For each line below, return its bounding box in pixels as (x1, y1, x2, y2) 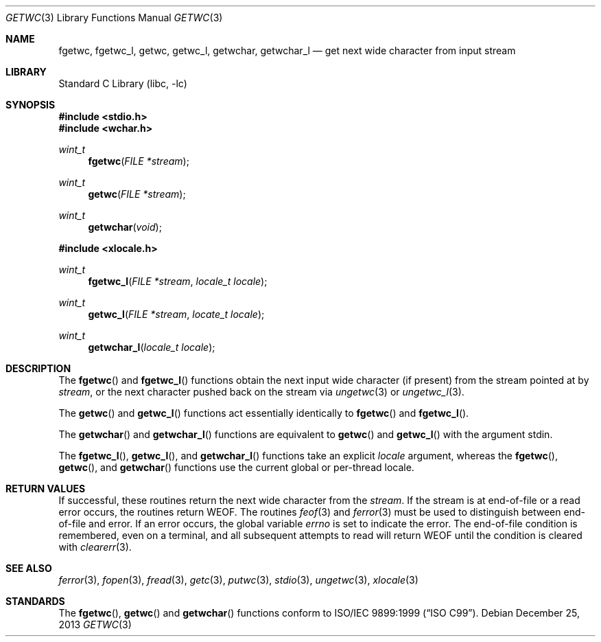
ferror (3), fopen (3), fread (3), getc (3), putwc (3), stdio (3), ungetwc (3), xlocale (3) (58, 574, 419, 586)
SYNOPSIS (5, 99, 56, 111)
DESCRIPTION (5, 363, 71, 374)
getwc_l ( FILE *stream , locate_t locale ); (88, 308, 265, 320)
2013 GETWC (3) (58, 619, 132, 630)
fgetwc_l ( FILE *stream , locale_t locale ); (88, 275, 268, 287)
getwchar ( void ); (88, 221, 162, 233)
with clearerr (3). (58, 541, 132, 553)
